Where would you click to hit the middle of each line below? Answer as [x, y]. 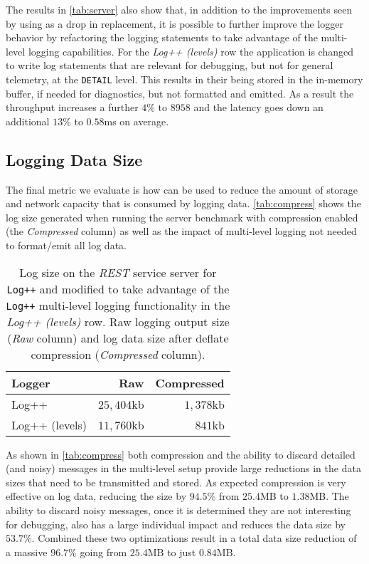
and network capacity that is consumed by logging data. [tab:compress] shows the [183, 203]
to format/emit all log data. [66, 245]
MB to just [172, 552]
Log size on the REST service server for [118, 272]
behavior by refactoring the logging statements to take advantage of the [162, 37]
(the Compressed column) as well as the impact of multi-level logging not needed [181, 231]
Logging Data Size [74, 159]
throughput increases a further [72, 107]
